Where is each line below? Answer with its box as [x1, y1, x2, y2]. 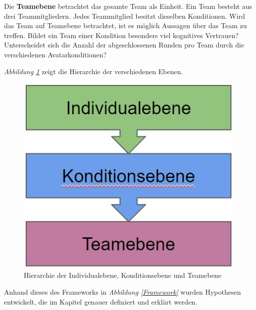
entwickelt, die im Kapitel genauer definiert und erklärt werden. [4, 296, 198, 307]
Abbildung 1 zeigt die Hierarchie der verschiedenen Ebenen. [4, 66, 183, 76]
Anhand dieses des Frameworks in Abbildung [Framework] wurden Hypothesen [4, 286, 241, 297]
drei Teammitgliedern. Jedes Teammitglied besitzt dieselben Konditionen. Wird [4, 10, 245, 21]
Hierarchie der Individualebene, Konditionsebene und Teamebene [24, 270, 221, 280]
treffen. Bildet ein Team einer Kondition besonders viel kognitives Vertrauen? [4, 30, 239, 40]
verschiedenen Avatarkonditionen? [4, 49, 107, 59]
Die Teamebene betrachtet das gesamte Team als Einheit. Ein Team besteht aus [4, 1, 253, 11]
